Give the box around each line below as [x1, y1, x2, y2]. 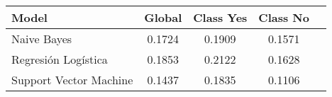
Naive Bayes [11, 30, 72, 47]
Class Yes [193, 9, 248, 25]
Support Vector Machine [11, 72, 133, 88]
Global [144, 9, 182, 25]
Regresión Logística [11, 51, 108, 67]
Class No [258, 9, 309, 25]
